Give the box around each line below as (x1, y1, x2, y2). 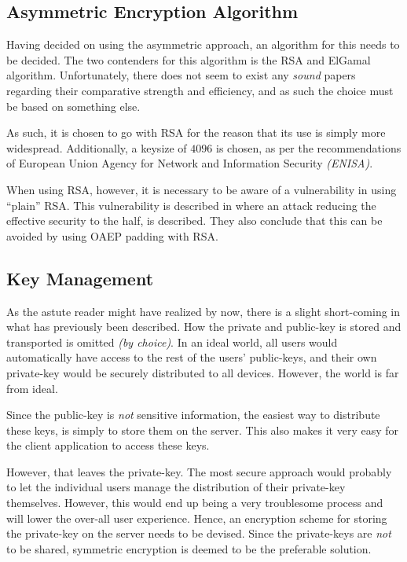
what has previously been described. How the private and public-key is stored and (6, 318, 401, 335)
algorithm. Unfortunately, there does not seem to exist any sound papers (6, 67, 356, 83)
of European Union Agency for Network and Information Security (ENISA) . (6, 155, 373, 171)
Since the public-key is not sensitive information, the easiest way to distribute (6, 406, 380, 423)
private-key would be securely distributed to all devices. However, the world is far (6, 364, 399, 380)
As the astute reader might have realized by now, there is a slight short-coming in (6, 303, 401, 319)
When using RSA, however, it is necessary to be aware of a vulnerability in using (6, 181, 397, 197)
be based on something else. (6, 97, 141, 114)
